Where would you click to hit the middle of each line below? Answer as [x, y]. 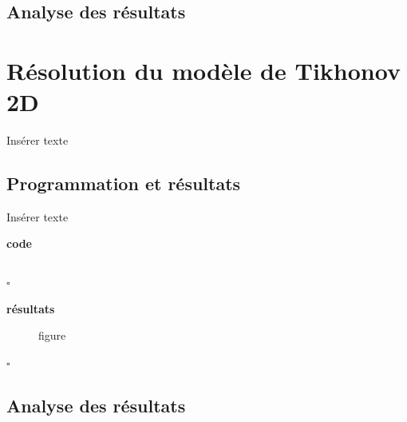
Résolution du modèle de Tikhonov [203, 70]
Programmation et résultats [124, 183]
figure [52, 335]
